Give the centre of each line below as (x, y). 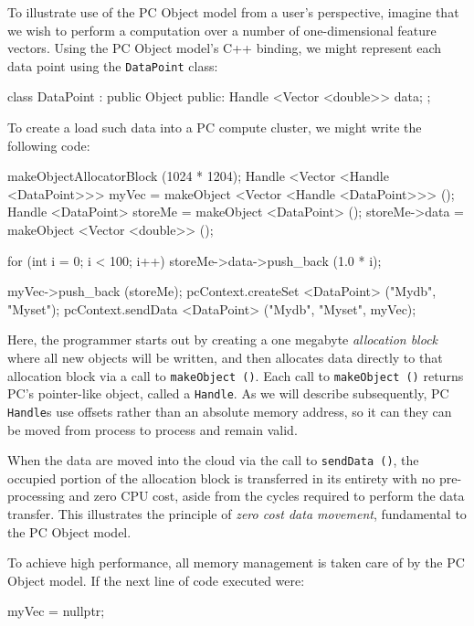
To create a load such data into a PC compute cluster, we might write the (215, 127)
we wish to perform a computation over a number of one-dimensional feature (222, 30)
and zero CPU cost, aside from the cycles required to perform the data (267, 496)
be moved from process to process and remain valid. (153, 429)
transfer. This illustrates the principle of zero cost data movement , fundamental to (237, 513)
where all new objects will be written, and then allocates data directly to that (225, 357)
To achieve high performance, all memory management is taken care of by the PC (236, 562)
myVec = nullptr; (56, 611)
